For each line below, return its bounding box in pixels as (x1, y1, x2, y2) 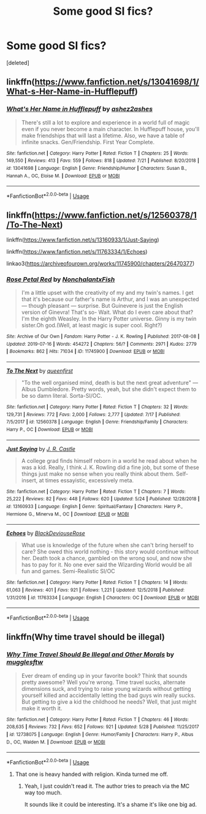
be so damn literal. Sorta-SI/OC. (21, 392, 102, 399)
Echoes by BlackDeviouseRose (6, 530, 86, 537)
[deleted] (6, 59, 29, 66)
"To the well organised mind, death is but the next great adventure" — (21, 379, 198, 386)
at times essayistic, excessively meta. (39, 476, 134, 484)
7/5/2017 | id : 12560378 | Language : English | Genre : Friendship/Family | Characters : (6, 419, 188, 425)
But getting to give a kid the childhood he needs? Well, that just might (21, 698, 197, 706)
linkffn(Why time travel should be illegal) (6, 632, 166, 642)
